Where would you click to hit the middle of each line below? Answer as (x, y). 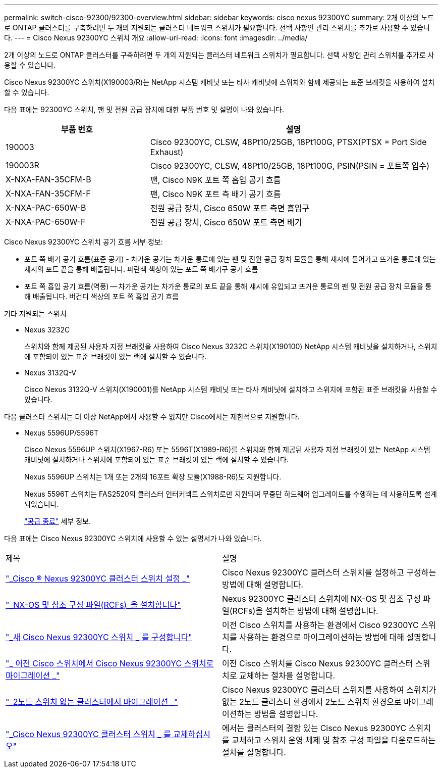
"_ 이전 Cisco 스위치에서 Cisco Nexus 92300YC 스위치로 (110, 663)
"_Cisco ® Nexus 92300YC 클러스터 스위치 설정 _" (98, 578)
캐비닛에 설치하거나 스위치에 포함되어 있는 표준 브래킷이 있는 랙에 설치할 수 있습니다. (156, 460)
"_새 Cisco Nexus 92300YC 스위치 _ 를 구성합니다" (99, 637)
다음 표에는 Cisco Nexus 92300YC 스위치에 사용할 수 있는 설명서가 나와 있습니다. (133, 538)
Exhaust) (167, 152)
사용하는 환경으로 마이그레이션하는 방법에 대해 (322, 637)
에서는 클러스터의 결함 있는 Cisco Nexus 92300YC (314, 728)
